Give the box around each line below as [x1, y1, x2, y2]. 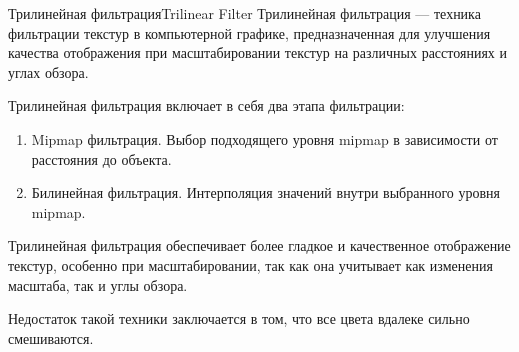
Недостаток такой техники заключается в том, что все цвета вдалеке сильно [8, 308, 470, 329]
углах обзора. [8, 61, 89, 82]
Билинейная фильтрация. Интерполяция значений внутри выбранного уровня [31, 182, 500, 203]
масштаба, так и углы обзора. [8, 274, 188, 295]
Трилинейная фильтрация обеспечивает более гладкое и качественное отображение [8, 235, 511, 256]
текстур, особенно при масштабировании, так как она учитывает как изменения [8, 254, 493, 275]
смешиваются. [8, 327, 94, 348]
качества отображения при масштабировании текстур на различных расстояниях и [8, 42, 507, 63]
